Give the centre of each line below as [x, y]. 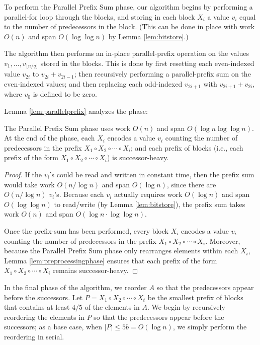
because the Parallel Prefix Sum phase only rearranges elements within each [121, 251]
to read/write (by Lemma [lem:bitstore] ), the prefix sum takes [150, 204]
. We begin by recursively [186, 307]
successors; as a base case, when [53, 327]
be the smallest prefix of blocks [195, 297]
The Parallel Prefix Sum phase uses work [67, 128]
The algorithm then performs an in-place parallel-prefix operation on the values [126, 53]
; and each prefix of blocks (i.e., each [187, 147]
